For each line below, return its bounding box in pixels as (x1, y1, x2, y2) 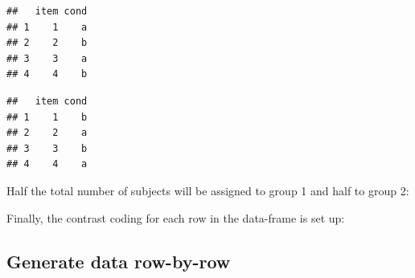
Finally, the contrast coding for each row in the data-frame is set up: (6, 209, 345, 226)
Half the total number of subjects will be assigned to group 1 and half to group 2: (6, 182, 409, 198)
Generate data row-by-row (6, 248, 231, 273)
